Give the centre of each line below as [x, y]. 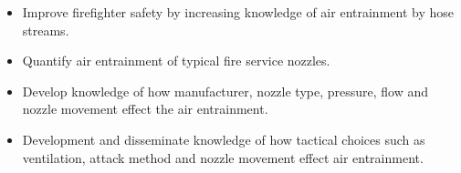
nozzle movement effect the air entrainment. [145, 109]
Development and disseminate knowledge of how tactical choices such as [224, 139]
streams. [46, 30]
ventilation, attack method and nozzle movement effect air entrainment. [223, 157]
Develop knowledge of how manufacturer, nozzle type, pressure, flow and [225, 91]
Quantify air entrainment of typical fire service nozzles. [176, 61]
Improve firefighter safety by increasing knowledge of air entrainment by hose [238, 12]
